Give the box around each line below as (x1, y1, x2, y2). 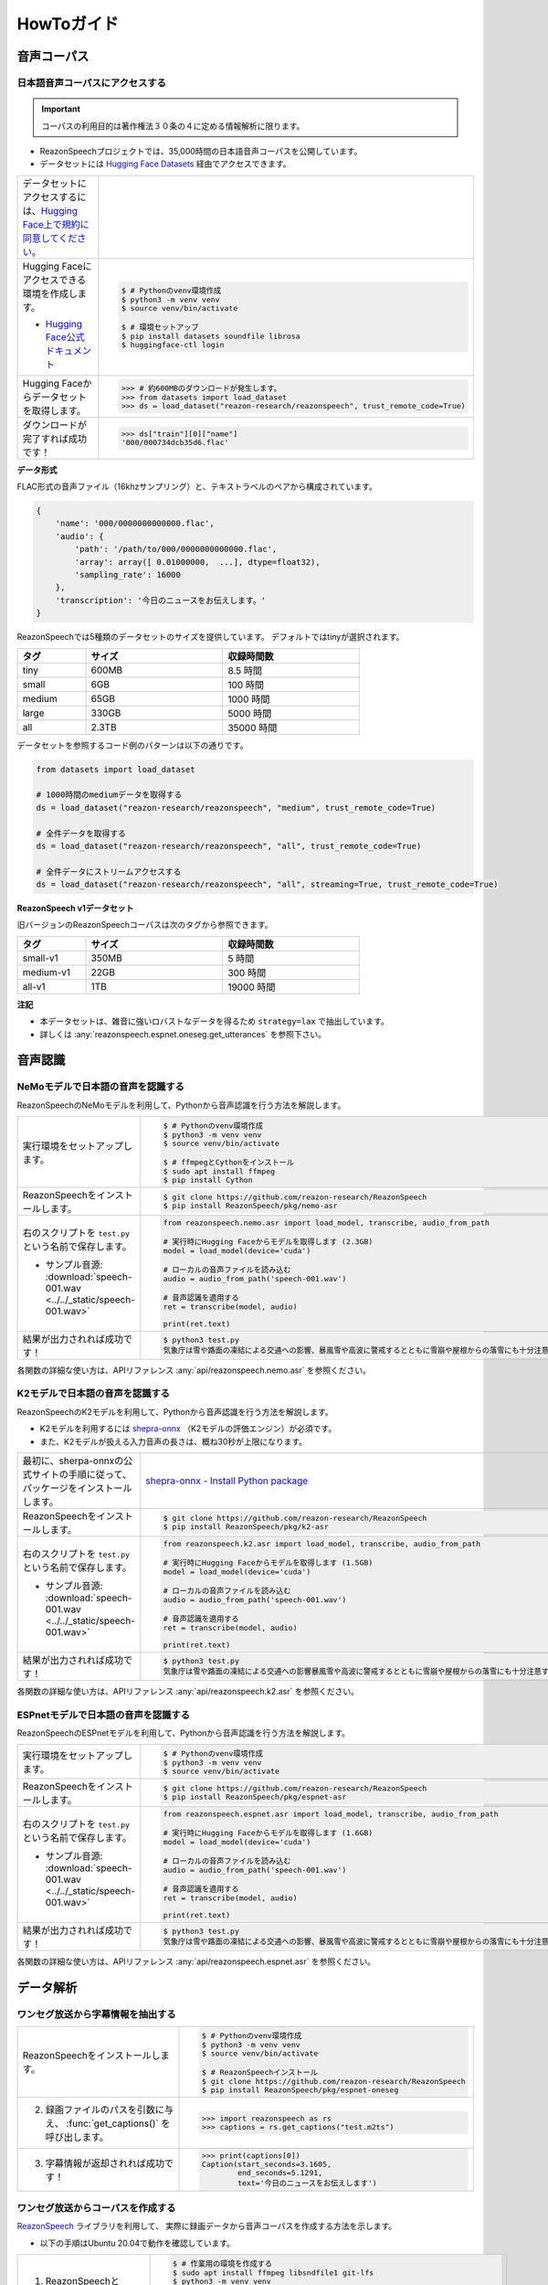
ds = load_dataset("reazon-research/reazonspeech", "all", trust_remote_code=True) (36, 841, 422, 851)
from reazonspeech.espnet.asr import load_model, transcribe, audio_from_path (163, 1810, 499, 1819)
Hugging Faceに (22, 260, 92, 272)
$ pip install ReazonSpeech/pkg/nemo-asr (163, 1200, 338, 1210)
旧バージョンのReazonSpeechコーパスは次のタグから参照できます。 (16, 919, 273, 930)
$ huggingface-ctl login (121, 340, 225, 350)
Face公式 (45, 330, 86, 343)
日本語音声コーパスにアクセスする (16, 76, 166, 89)
